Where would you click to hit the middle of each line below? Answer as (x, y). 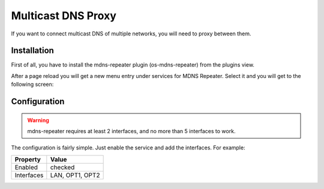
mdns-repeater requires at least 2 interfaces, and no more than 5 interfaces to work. (131, 131)
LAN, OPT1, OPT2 (75, 175)
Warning (38, 120)
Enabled (26, 167)
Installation (32, 51)
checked (62, 167)
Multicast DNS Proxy (64, 16)
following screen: (32, 85)
